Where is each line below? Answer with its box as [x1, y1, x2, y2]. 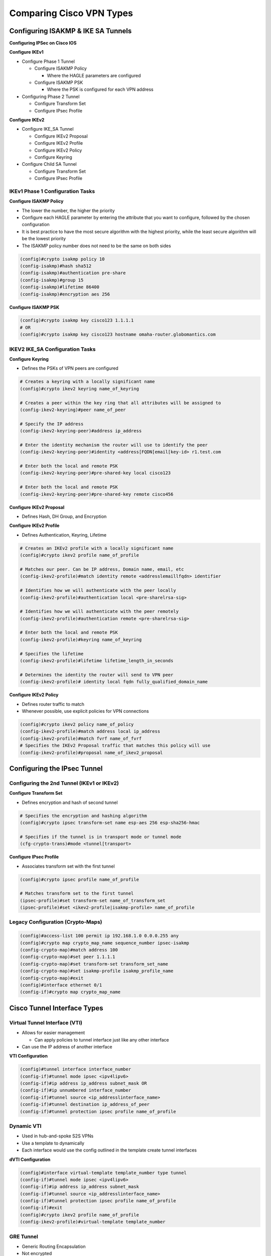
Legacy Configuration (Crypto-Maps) [9, 918, 102, 925]
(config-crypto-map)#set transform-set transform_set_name [20, 961, 168, 967]
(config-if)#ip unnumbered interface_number [20, 1088, 131, 1093]
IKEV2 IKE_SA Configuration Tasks [9, 346, 96, 353]
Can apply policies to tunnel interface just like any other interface [34, 1036, 169, 1042]
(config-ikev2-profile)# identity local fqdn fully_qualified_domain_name [20, 679, 208, 685]
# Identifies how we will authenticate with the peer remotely [20, 608, 179, 614]
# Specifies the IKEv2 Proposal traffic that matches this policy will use [20, 743, 211, 749]
